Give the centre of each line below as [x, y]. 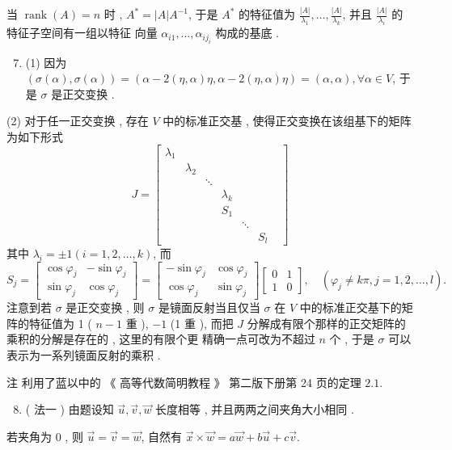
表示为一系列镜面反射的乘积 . [84, 355]
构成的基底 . [247, 33]
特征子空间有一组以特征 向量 [82, 33]
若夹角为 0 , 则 [45, 436]
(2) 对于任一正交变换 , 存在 [78, 121]
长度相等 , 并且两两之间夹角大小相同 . [255, 409]
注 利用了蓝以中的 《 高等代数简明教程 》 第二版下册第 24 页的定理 [184, 382]
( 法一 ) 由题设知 [70, 409]
